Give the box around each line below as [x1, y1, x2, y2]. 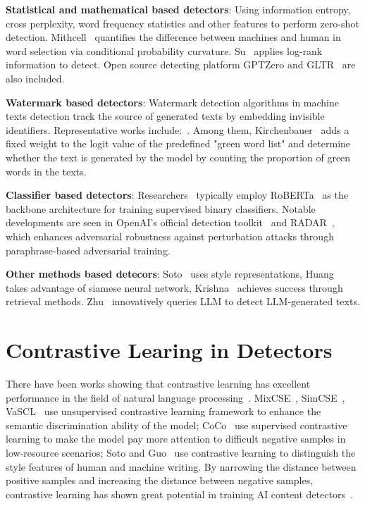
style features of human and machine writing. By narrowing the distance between [6, 459, 357, 474]
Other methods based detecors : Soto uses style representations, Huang [6, 266, 334, 281]
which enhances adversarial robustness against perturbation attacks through [6, 228, 334, 243]
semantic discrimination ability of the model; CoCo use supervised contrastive [6, 417, 347, 432]
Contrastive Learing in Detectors [6, 335, 333, 364]
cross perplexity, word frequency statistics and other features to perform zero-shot [6, 16, 359, 30]
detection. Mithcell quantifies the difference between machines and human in [6, 30, 341, 44]
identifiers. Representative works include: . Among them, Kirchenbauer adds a [6, 122, 349, 137]
